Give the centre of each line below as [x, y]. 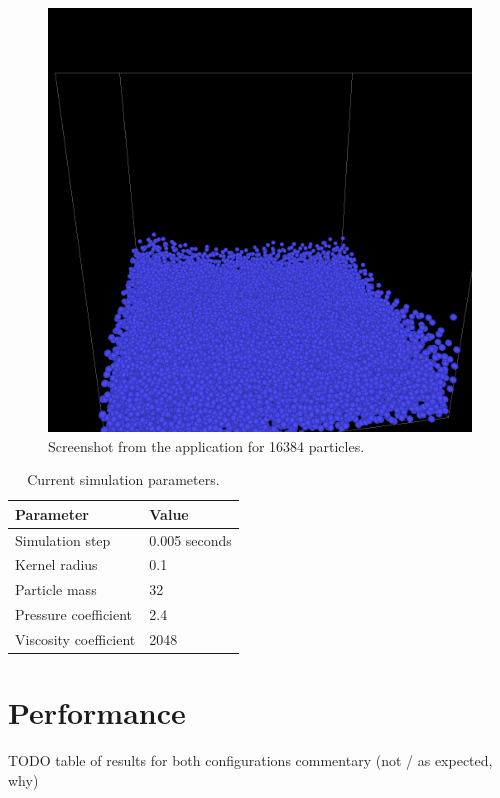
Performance [97, 712]
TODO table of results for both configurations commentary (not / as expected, [250, 760]
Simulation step [63, 539]
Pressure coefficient [74, 614]
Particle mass [56, 589]
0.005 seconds [190, 539]
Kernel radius [56, 564]
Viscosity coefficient [75, 639]
